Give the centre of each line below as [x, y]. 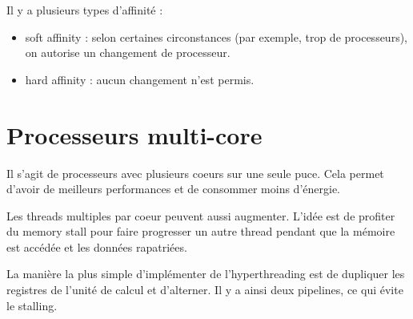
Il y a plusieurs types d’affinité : [85, 10]
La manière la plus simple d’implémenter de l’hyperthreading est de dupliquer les [206, 274]
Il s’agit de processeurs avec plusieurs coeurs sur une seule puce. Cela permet [195, 173]
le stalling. [32, 305]
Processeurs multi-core [134, 134]
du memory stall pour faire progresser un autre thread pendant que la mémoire [201, 231]
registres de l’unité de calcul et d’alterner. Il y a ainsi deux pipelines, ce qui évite [205, 290]
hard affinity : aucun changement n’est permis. [140, 79]
